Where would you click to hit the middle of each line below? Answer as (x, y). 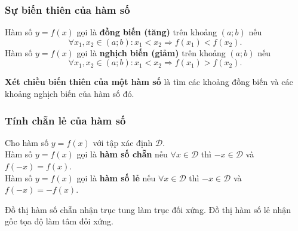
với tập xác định (123, 142)
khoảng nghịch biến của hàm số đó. (70, 93)
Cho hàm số (27, 142)
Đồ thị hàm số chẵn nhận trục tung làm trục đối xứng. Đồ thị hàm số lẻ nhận (148, 209)
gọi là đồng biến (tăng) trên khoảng (147, 32)
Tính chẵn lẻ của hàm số (65, 120)
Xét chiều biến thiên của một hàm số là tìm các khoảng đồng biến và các (149, 82)
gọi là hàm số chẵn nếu (122, 154)
